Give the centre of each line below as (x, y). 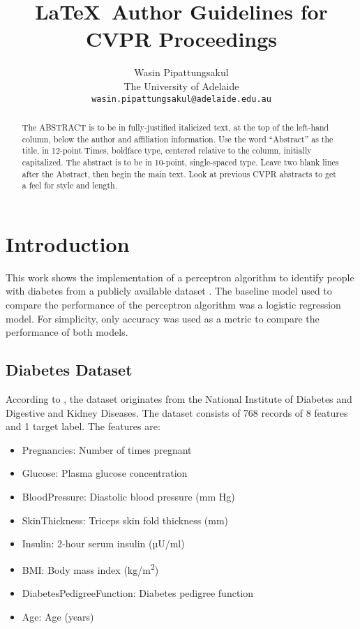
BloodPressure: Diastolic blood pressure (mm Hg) (128, 496)
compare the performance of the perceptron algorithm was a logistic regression (173, 305)
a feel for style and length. (69, 185)
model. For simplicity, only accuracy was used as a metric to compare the (163, 318)
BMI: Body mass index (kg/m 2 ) (90, 568)
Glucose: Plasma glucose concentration (105, 473)
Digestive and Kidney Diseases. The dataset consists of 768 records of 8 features (177, 412)
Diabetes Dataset (69, 370)
